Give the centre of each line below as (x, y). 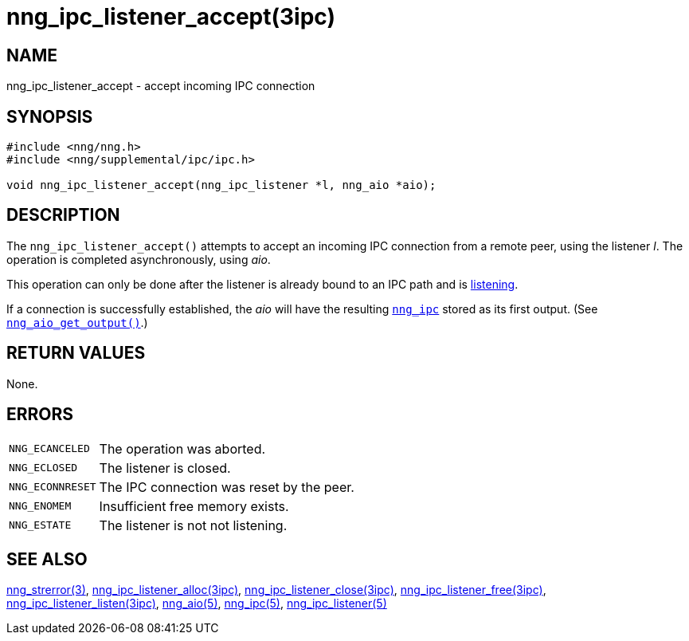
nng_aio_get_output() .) (77, 322)
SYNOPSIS (50, 116)
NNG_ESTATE (40, 525)
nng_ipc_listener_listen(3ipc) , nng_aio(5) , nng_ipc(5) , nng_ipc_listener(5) (197, 604)
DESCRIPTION (63, 215)
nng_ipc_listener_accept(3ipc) (171, 17)
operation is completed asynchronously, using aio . (139, 259)
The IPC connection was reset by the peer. (227, 487)
